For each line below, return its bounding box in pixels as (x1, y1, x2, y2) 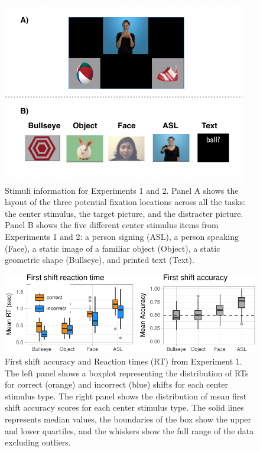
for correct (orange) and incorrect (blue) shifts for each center (5, 378, 229, 391)
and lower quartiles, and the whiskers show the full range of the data (5, 424, 254, 437)
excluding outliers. (5, 436, 71, 448)
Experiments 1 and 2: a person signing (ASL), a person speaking (5, 230, 239, 242)
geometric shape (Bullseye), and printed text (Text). (5, 253, 194, 266)
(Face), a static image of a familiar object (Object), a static (5, 242, 220, 254)
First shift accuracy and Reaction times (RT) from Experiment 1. (5, 355, 242, 367)
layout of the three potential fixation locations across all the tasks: (5, 196, 245, 208)
